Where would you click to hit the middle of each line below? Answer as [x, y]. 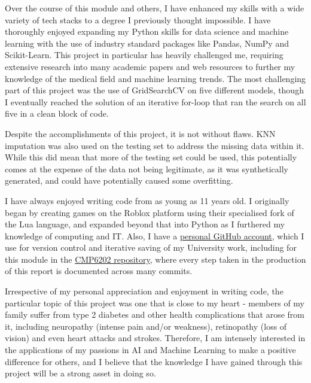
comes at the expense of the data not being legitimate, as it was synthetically [147, 168]
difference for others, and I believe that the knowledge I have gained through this [154, 361]
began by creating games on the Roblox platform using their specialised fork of [150, 212]
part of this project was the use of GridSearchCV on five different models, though [154, 90]
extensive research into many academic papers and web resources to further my [150, 66]
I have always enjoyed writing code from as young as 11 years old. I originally [147, 200]
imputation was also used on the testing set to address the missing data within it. [155, 145]
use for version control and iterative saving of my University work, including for [151, 247]
